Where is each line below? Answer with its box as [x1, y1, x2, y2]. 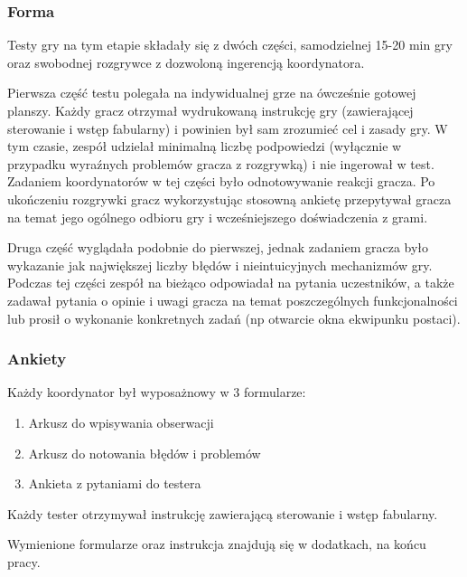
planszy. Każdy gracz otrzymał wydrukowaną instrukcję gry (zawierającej [7, 101, 414, 119]
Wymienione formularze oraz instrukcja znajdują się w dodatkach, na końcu [7, 534, 426, 553]
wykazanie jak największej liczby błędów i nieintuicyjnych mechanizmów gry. [7, 255, 433, 274]
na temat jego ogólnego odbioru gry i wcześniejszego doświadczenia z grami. [7, 207, 428, 226]
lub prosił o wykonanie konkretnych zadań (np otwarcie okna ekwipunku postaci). [7, 308, 461, 327]
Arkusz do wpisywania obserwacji [28, 412, 214, 431]
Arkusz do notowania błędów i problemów [28, 443, 261, 462]
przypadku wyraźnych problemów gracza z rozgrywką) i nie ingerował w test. [7, 154, 434, 173]
